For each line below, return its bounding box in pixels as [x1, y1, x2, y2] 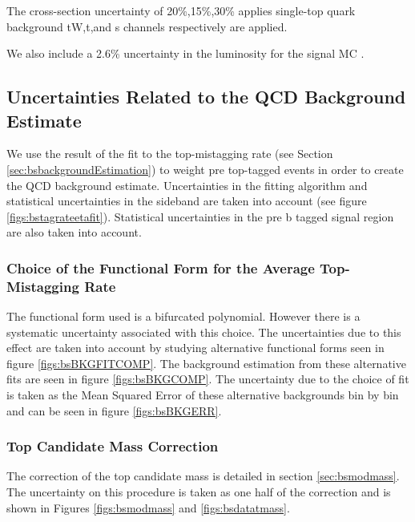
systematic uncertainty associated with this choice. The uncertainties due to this [6, 323, 401, 340]
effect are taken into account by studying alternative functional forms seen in [6, 339, 385, 356]
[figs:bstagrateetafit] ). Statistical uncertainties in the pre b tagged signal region [6, 208, 394, 225]
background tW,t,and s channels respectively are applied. [6, 18, 288, 34]
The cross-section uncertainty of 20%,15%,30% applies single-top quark [6, 2, 356, 18]
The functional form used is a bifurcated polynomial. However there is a [6, 308, 361, 325]
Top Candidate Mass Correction [6, 436, 219, 456]
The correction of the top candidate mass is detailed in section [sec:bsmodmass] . [6, 467, 400, 484]
